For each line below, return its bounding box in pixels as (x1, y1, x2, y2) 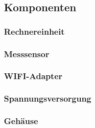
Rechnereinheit (4, 25, 65, 37)
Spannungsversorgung (4, 92, 92, 105)
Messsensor (4, 47, 49, 60)
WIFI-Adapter (4, 70, 63, 82)
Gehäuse (4, 115, 38, 127)
